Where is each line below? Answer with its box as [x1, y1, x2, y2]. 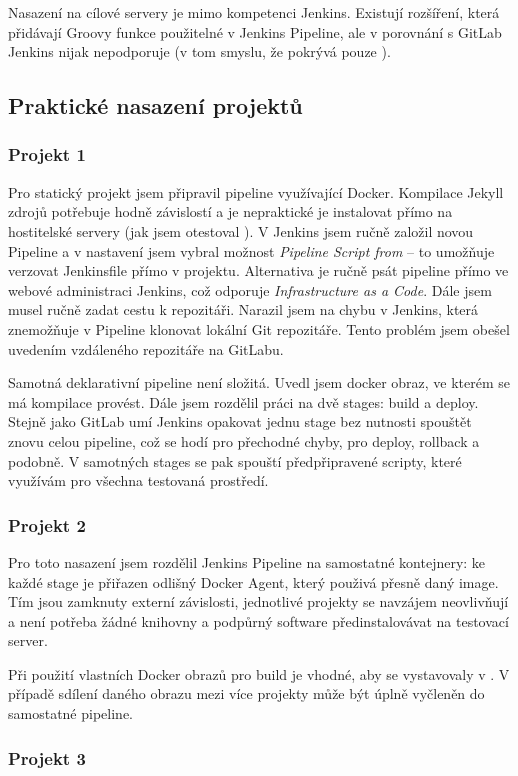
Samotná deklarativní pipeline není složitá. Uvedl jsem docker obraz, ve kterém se [8, 372, 511, 393]
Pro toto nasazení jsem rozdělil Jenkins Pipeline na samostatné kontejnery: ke [8, 551, 486, 572]
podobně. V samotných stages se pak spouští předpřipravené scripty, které [8, 450, 462, 471]
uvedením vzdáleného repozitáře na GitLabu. [8, 338, 284, 359]
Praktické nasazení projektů [8, 90, 303, 121]
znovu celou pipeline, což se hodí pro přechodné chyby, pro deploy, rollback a [8, 430, 480, 451]
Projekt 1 [8, 142, 86, 167]
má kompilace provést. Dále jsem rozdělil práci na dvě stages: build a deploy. [8, 391, 479, 412]
